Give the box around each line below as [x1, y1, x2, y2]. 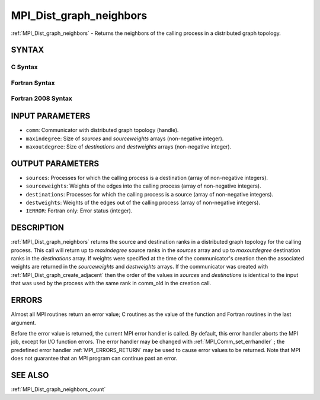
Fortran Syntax [11, 79, 55, 87]
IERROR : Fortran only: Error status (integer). [25, 207, 133, 214]
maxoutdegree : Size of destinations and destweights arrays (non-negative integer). [25, 143, 232, 150]
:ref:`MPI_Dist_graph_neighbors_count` [11, 386, 106, 393]
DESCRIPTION [11, 222, 65, 233]
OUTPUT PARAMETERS [11, 159, 100, 169]
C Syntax [11, 63, 38, 71]
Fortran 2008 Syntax [11, 95, 72, 103]
